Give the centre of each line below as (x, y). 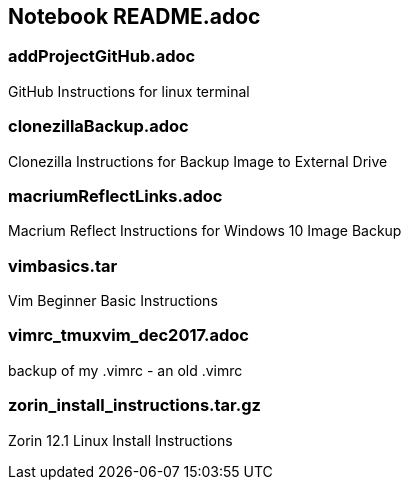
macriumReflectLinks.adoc (115, 195)
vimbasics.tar (63, 265)
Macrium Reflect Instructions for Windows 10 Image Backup (205, 231)
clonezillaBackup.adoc (98, 126)
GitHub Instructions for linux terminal (129, 91)
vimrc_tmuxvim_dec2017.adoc (128, 335)
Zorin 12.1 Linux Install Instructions (120, 440)
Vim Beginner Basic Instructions (113, 301)
